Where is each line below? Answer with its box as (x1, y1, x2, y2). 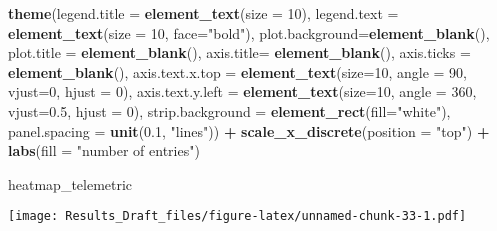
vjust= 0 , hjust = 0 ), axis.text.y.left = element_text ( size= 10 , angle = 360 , (8, 81, 477, 102)
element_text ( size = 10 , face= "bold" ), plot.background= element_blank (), (8, 22, 490, 43)
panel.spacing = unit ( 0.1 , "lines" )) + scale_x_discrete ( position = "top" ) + (8, 120, 490, 141)
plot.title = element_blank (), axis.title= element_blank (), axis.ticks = (8, 42, 471, 63)
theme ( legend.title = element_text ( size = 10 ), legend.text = (8, 3, 399, 23)
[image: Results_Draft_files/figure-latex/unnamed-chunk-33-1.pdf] (8, 209, 467, 224)
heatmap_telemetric (8, 173, 133, 194)
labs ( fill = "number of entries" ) (8, 140, 200, 161)
